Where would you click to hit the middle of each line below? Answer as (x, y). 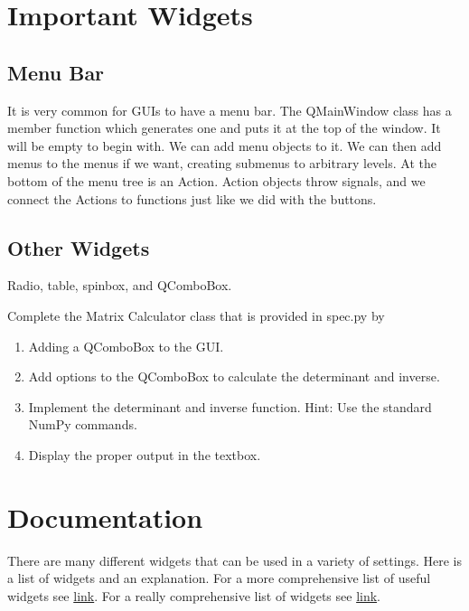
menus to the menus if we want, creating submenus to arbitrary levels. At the (222, 163)
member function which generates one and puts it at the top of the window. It (224, 128)
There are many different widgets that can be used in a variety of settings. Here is (234, 560)
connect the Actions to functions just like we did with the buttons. (192, 198)
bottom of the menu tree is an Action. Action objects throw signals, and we (216, 180)
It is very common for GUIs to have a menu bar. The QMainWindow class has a (230, 110)
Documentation (105, 517)
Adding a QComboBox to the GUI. (126, 346)
